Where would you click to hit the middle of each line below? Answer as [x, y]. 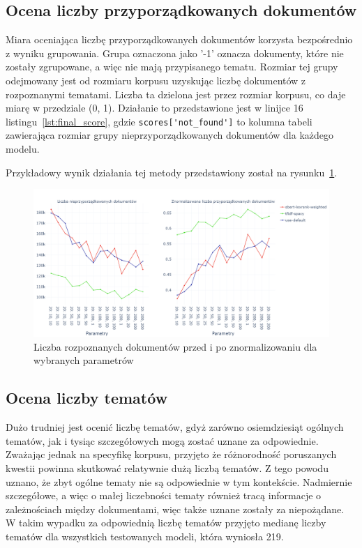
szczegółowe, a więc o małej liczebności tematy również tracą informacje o [164, 495]
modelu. [23, 149]
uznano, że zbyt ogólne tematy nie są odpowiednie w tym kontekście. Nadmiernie [179, 481]
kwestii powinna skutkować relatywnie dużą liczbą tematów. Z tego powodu [167, 467]
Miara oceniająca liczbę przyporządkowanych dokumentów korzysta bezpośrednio [179, 39]
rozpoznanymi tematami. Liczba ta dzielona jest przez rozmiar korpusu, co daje [176, 94]
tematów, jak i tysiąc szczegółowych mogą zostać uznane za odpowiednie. [162, 440]
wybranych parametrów [84, 360]
